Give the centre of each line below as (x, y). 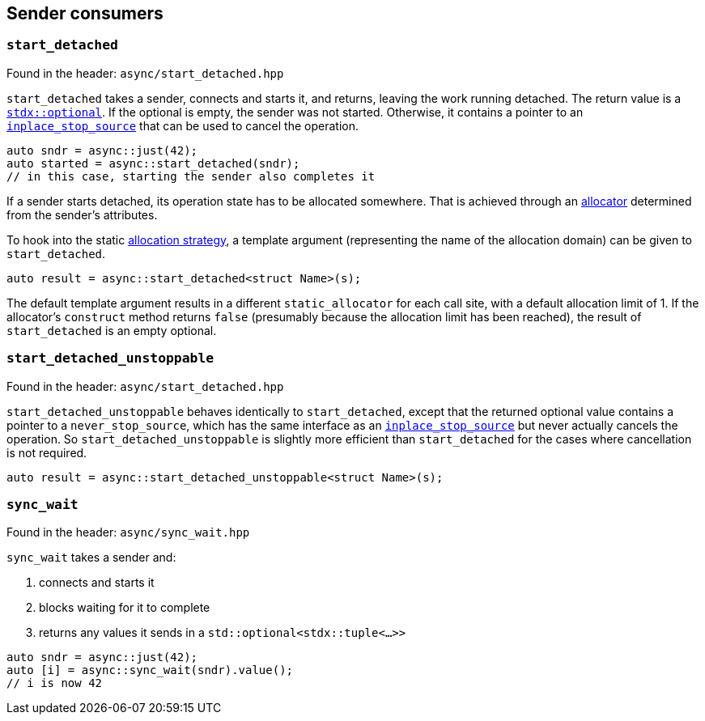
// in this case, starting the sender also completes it (191, 176)
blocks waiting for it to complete (125, 608)
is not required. (47, 452)
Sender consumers (85, 13)
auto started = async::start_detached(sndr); (153, 163)
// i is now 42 (55, 683)
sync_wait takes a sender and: (91, 558)
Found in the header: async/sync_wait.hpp (128, 532)
